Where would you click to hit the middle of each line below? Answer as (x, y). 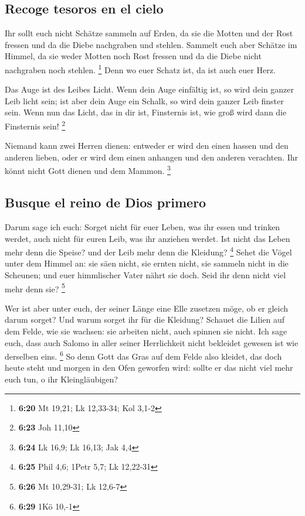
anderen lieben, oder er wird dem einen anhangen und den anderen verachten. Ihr (152, 157)
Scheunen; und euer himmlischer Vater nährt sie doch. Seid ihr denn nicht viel (145, 274)
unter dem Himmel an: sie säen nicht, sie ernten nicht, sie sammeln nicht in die (147, 263)
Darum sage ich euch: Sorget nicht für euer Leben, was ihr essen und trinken (143, 226)
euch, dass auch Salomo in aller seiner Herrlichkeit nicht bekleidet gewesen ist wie (152, 342)
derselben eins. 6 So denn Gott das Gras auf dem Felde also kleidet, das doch (143, 355)
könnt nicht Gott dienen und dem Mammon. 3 (88, 170)
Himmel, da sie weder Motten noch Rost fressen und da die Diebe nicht (133, 56)
